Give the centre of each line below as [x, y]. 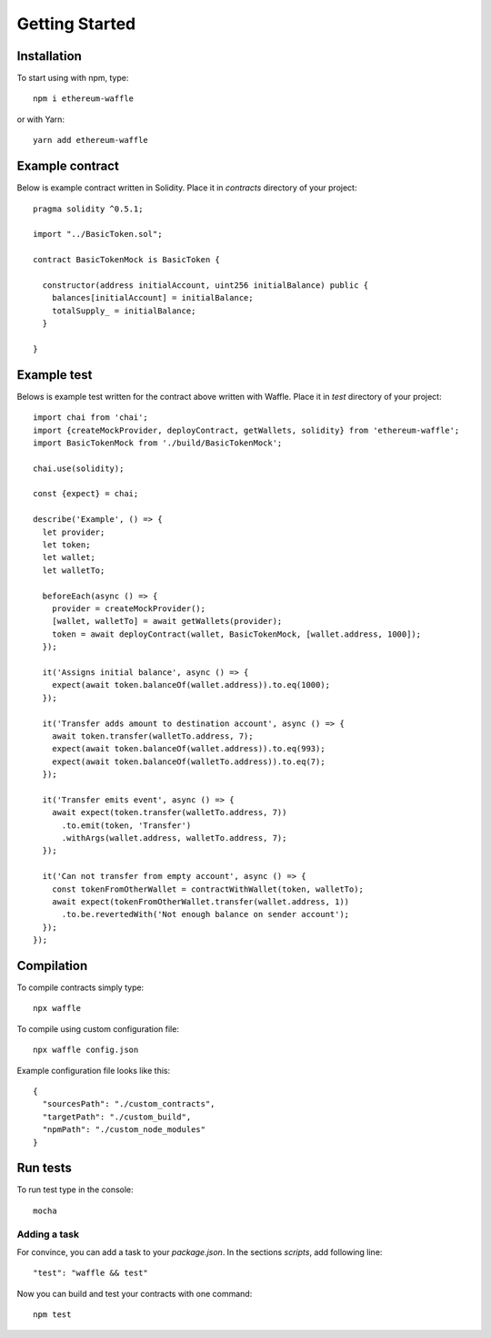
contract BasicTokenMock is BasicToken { [126, 260]
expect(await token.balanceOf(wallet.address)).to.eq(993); [189, 749]
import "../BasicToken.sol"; [98, 234]
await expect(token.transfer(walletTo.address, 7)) [169, 812]
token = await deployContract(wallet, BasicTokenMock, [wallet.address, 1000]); [236, 634]
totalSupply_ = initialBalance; [124, 311]
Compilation [52, 965]
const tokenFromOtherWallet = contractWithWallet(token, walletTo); [207, 889]
